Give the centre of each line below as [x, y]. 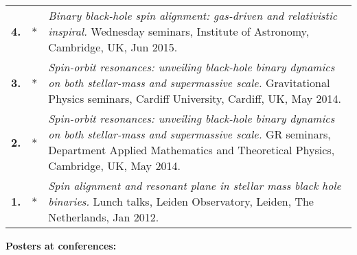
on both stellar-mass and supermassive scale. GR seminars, [189, 134]
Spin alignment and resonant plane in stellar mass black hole [195, 185]
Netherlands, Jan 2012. [104, 217]
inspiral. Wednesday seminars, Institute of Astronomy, [179, 31]
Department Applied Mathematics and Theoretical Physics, [192, 150]
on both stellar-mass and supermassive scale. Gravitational [189, 83]
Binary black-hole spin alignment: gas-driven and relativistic [193, 15]
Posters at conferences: [61, 245]
